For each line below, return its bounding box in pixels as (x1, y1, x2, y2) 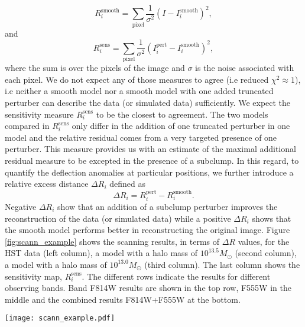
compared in (5, 119, 50, 132)
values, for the (238, 235, 290, 247)
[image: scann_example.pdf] (5, 314, 115, 323)
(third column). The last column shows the (144, 258, 300, 270)
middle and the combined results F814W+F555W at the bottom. (5, 293, 241, 305)
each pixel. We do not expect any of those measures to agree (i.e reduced (5, 73, 269, 85)
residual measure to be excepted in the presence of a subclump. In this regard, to (5, 154, 299, 166)
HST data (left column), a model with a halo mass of (5, 247, 198, 259)
